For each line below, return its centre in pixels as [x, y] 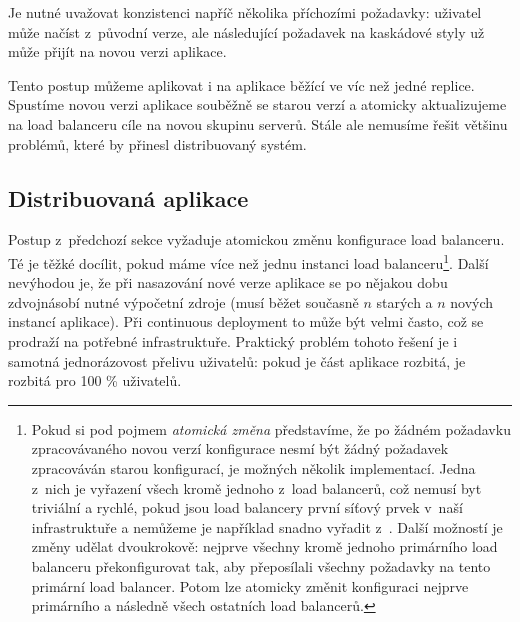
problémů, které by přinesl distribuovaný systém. [157, 143]
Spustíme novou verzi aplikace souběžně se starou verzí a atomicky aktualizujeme [257, 104]
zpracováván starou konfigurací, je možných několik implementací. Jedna [253, 467]
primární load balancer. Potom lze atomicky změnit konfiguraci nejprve [250, 585]
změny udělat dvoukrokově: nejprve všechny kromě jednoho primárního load [264, 546]
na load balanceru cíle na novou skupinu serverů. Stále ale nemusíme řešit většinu [258, 123]
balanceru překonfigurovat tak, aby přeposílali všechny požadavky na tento [261, 565]
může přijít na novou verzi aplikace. [117, 51]
